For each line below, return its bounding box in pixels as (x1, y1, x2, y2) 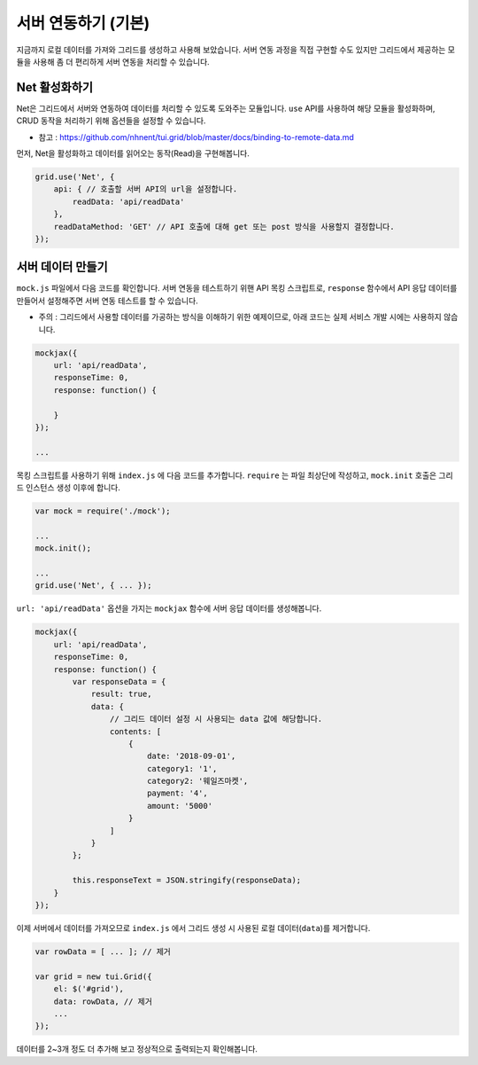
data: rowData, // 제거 (53, 996, 152, 1006)
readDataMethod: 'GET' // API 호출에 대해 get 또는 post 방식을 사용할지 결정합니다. (53, 222, 395, 231)
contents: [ (109, 726, 162, 736)
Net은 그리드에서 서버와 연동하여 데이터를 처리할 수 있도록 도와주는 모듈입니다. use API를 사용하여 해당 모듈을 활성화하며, (16, 103, 436, 114)
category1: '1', (146, 764, 218, 773)
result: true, (90, 689, 152, 700)
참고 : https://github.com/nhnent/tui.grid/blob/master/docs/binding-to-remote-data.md (38, 131, 354, 142)
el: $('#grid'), (53, 984, 124, 994)
